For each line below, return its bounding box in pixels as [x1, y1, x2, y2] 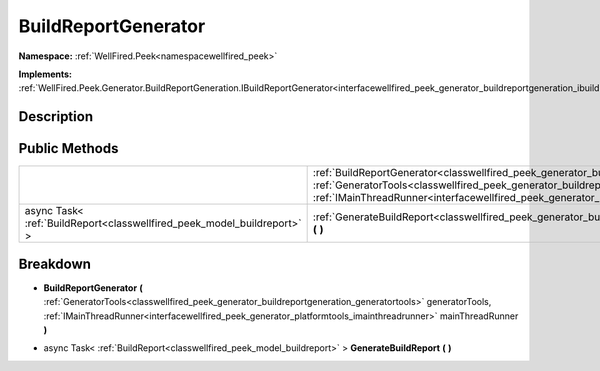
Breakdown [18, 255, 92, 272]
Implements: [18, 68, 73, 80]
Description [18, 108, 94, 125]
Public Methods [18, 140, 119, 157]
